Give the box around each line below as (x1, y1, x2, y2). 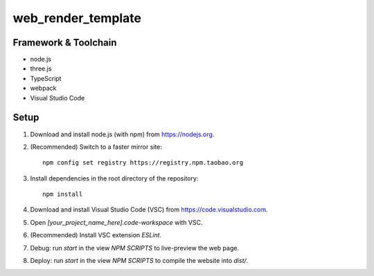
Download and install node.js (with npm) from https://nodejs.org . (30, 130, 215, 138)
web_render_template (12, 10, 142, 26)
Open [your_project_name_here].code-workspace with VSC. (30, 218, 203, 226)
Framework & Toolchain (12, 37, 117, 48)
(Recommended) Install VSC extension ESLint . (30, 231, 162, 239)
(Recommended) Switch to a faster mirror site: (30, 142, 163, 151)
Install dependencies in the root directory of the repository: (30, 174, 199, 183)
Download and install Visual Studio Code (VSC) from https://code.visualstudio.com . (30, 205, 268, 214)
